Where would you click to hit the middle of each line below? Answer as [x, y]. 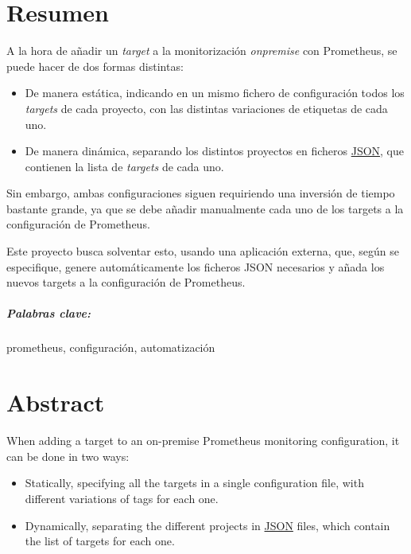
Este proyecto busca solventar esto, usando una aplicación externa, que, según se [203, 251]
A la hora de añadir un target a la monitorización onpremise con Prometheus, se [202, 51]
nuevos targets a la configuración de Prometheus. [126, 282]
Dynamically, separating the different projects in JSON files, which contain [207, 525]
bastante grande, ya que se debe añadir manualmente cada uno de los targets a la [205, 208]
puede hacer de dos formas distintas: [95, 66]
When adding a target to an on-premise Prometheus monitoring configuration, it [203, 441]
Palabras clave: [49, 313]
